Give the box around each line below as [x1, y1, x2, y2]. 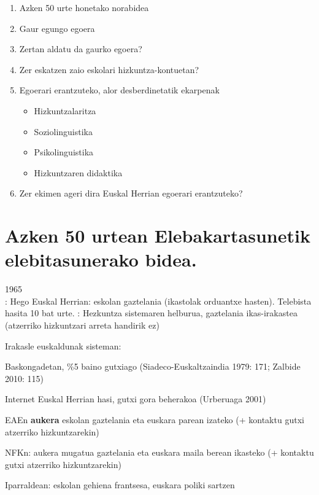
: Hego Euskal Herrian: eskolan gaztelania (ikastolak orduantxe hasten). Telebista [5, 294, 312, 307]
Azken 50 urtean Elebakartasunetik [5, 223, 310, 248]
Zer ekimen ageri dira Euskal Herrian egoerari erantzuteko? [19, 187, 243, 200]
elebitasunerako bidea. [5, 247, 197, 272]
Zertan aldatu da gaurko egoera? [19, 42, 142, 55]
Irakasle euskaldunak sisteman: [5, 339, 121, 352]
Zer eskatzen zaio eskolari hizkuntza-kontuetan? [19, 63, 199, 76]
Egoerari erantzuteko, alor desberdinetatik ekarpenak [19, 84, 220, 96]
